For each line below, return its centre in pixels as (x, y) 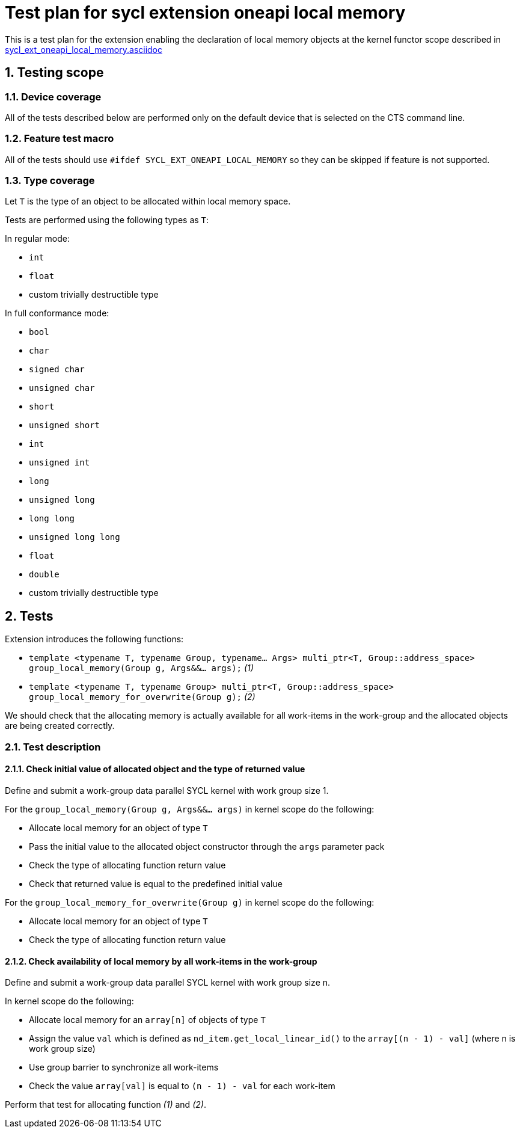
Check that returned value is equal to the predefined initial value (156, 883)
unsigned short (65, 425)
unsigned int (60, 463)
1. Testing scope (54, 73)
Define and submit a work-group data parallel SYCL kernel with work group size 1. (167, 790)
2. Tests (29, 616)
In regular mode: (37, 239)
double (44, 575)
